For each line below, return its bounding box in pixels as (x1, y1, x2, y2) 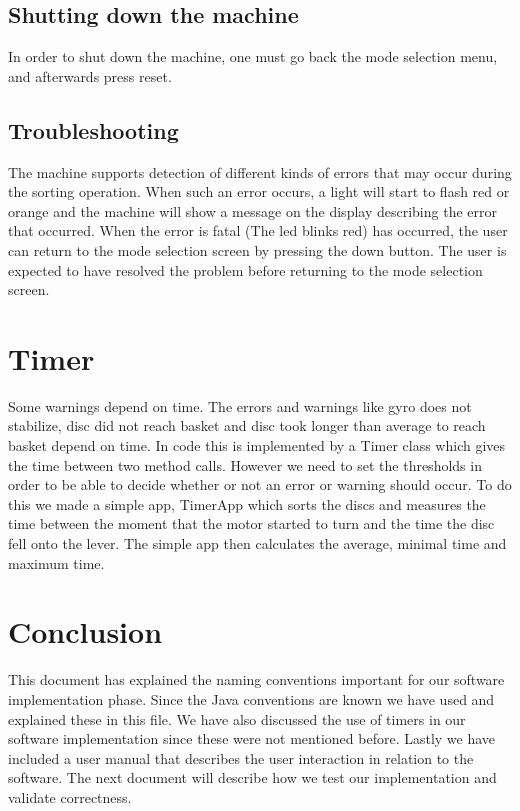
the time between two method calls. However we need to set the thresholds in (8, 454, 482, 475)
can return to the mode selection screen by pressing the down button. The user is (8, 239, 507, 260)
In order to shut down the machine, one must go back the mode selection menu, (8, 46, 498, 67)
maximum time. (8, 552, 105, 573)
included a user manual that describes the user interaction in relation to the (8, 747, 474, 768)
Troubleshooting (8, 114, 179, 145)
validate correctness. (8, 786, 132, 807)
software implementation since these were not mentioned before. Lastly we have (8, 728, 496, 749)
